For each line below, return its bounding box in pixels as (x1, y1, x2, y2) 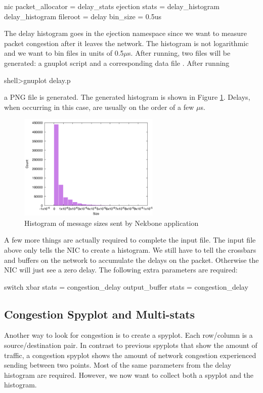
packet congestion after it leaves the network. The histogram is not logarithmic (4, 37, 249, 48)
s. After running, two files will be (128, 48, 231, 58)
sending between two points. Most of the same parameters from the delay (4, 360, 232, 370)
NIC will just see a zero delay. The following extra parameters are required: (4, 264, 238, 275)
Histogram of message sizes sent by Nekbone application (24, 217, 199, 228)
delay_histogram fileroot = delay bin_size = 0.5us (4, 11, 162, 21)
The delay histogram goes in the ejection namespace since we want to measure (4, 28, 247, 38)
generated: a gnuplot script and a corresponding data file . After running (4, 57, 230, 68)
